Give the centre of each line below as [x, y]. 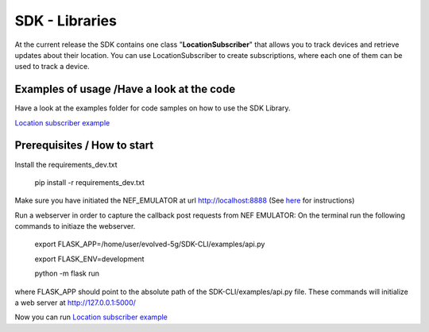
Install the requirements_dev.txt [66, 164]
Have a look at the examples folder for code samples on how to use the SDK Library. [153, 108]
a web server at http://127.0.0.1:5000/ [75, 303]
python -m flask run [67, 273]
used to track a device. [52, 67]
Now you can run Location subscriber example [91, 317]
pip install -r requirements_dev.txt [89, 182]
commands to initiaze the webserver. [75, 226]
